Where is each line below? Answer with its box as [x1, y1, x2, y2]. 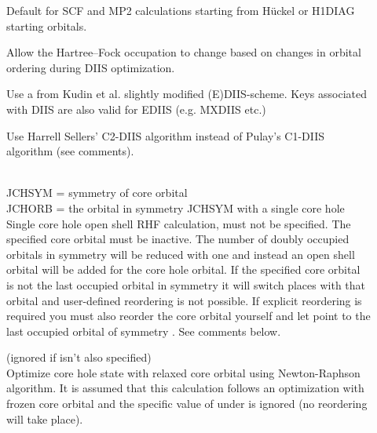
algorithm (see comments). [6, 143, 134, 159]
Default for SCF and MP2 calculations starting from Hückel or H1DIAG [6, 2, 355, 18]
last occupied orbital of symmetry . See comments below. [6, 322, 281, 339]
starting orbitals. [6, 17, 87, 34]
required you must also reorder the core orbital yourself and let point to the [6, 307, 371, 324]
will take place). [6, 410, 83, 427]
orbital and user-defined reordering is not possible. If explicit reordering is [6, 292, 362, 308]
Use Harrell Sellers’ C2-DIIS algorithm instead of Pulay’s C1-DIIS [6, 127, 325, 144]
